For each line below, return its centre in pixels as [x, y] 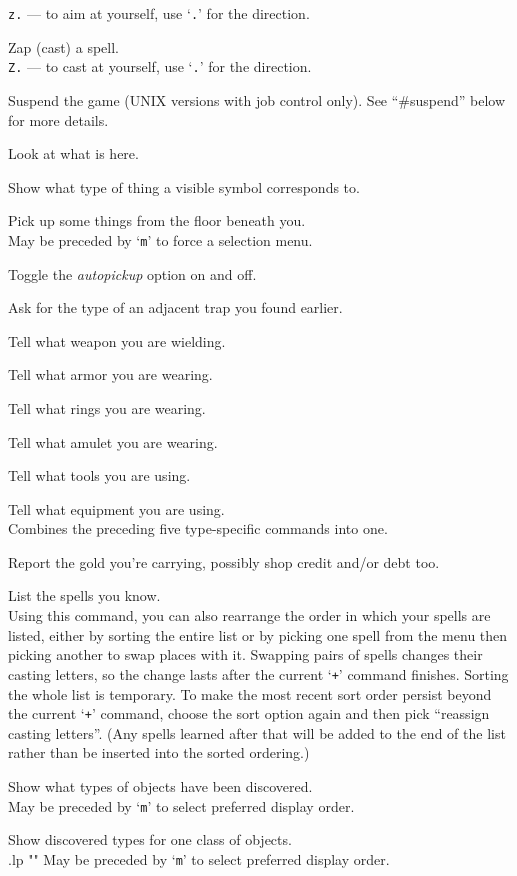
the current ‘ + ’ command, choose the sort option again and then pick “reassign [249, 713]
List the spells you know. [84, 595]
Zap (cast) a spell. [63, 46]
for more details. [58, 119]
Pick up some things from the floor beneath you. [157, 220]
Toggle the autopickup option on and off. [132, 273]
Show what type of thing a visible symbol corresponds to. [184, 186]
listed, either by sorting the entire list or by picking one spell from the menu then [258, 634]
